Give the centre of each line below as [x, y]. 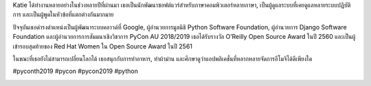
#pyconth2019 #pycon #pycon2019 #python [76, 71]
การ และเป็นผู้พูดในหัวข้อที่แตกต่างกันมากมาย [63, 14]
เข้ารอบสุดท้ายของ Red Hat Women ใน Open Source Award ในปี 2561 [102, 46]
